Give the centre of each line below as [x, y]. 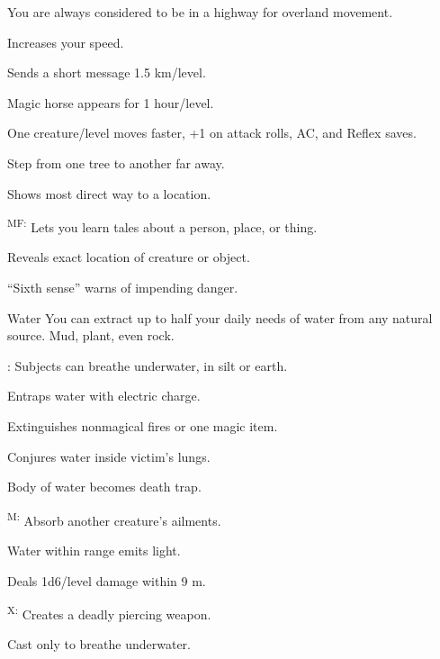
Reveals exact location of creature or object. [129, 257]
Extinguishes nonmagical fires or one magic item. [143, 425]
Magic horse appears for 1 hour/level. [111, 102]
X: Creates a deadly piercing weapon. [109, 613]
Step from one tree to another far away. [116, 162]
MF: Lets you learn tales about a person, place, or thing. [162, 226]
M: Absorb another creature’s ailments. [114, 519]
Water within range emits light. [94, 550]
